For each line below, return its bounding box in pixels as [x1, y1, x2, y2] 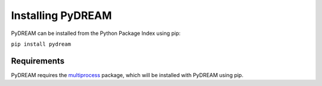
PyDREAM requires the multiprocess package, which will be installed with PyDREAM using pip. [11, 71, 244, 78]
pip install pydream [11, 40, 72, 47]
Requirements [11, 56, 65, 66]
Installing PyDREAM [11, 9, 112, 22]
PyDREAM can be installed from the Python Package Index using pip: [11, 30, 181, 37]
